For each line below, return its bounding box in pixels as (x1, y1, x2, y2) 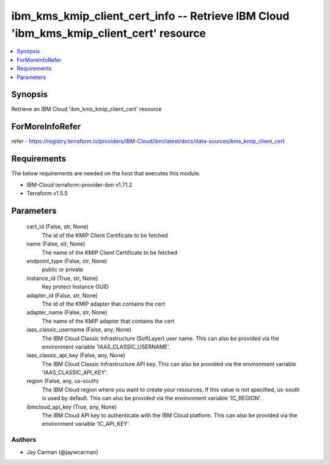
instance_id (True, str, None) (26, 274, 98, 282)
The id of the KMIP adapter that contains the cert (42, 300, 165, 308)
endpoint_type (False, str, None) (26, 257, 108, 265)
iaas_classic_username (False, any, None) (26, 326, 131, 333)
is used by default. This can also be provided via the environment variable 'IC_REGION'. (42, 395, 262, 402)
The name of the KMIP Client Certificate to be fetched (42, 249, 177, 256)
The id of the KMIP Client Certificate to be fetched (42, 232, 168, 239)
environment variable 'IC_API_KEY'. (42, 420, 131, 428)
